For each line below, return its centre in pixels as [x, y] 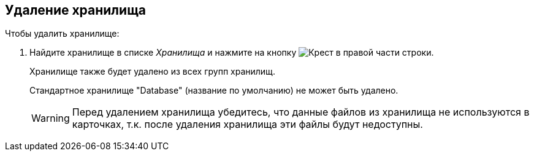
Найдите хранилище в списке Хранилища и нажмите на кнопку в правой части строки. [232, 53]
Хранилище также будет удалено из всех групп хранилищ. [153, 72]
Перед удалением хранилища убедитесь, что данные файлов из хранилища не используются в [301, 112]
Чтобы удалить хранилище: [62, 34]
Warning [51, 118]
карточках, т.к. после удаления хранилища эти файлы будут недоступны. [247, 124]
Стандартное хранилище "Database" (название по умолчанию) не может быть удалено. [214, 91]
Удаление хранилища [75, 10]
